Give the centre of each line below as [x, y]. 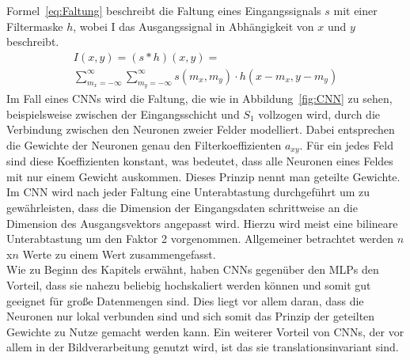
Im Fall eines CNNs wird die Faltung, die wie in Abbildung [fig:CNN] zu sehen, [199, 99]
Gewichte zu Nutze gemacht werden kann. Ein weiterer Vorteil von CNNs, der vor [205, 331]
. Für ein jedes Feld [347, 144]
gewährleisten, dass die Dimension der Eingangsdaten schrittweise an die [182, 208]
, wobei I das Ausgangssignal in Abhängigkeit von [194, 26]
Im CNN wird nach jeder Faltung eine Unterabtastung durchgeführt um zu [188, 192]
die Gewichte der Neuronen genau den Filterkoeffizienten [144, 144]
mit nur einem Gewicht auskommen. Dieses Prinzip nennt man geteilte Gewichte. [203, 176]
